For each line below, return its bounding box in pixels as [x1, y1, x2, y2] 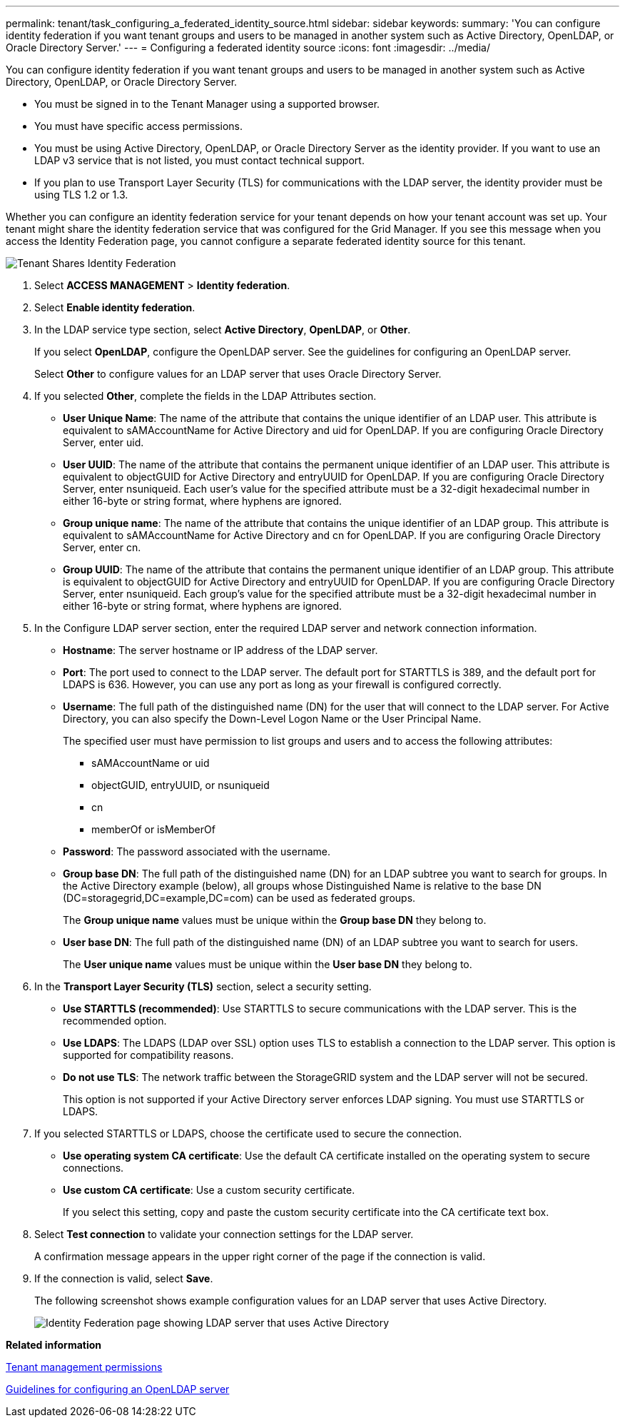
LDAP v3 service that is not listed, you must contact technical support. [34, 154, 365, 166]
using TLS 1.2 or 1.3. [34, 188, 128, 201]
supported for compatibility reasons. [63, 1049, 234, 1061]
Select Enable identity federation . [34, 301, 195, 313]
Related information [6, 1339, 102, 1351]
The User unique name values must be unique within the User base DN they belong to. [63, 958, 472, 970]
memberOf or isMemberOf [91, 823, 215, 835]
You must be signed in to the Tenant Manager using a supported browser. [34, 98, 380, 110]
